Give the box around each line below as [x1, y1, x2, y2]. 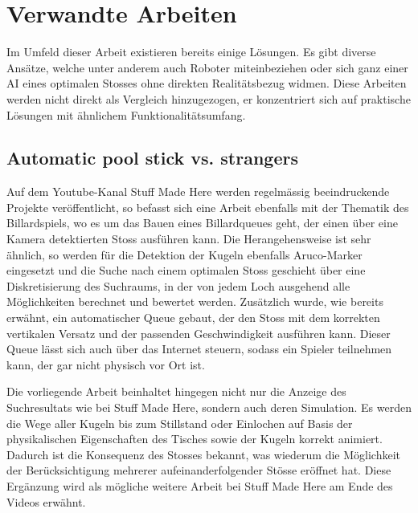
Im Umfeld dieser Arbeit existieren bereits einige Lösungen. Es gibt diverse [6, 43, 376, 60]
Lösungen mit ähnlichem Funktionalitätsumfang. [6, 106, 246, 123]
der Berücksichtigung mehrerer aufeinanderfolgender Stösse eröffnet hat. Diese [6, 462, 391, 478]
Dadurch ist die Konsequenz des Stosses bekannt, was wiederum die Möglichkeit [6, 446, 400, 462]
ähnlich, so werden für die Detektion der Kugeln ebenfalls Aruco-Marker [6, 246, 363, 263]
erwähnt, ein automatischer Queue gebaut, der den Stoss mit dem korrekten [6, 309, 380, 326]
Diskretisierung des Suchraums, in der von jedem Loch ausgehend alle [6, 277, 350, 294]
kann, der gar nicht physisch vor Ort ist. [6, 356, 205, 373]
